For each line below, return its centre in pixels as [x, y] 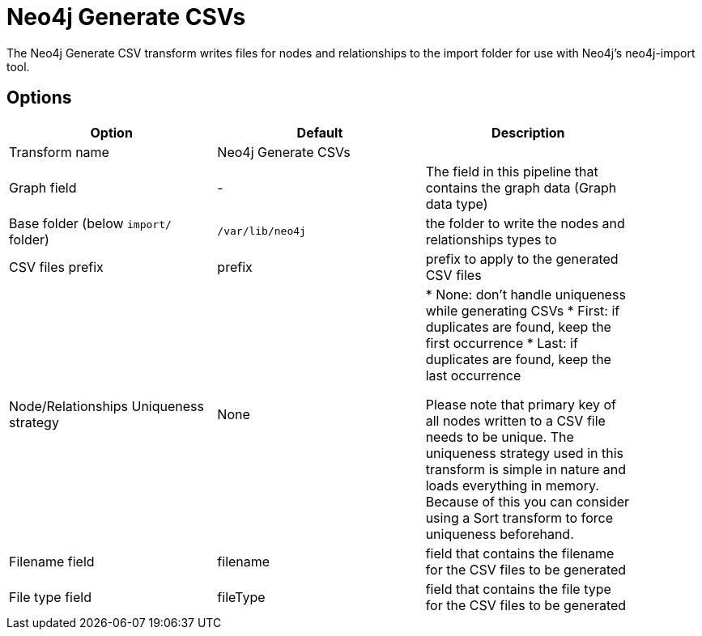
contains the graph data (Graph [521, 187]
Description [528, 132]
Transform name [59, 152]
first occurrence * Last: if [502, 343]
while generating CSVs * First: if [523, 310]
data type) [457, 204]
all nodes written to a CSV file [515, 420]
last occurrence [473, 375]
